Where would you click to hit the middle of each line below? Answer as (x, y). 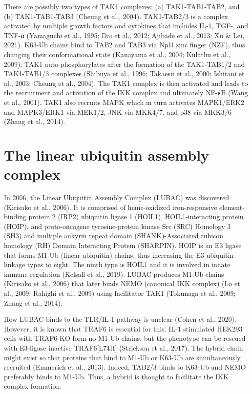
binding (15, 217)
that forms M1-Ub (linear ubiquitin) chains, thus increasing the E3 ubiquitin (119, 255)
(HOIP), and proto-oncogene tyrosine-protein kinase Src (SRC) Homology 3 (117, 226)
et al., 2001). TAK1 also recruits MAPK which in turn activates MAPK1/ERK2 (124, 102)
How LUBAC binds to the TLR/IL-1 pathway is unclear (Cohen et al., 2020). (120, 319)
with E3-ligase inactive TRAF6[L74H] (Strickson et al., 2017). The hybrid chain (124, 347)
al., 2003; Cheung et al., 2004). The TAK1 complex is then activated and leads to (126, 83)
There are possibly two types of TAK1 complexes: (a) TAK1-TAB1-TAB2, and (122, 6)
